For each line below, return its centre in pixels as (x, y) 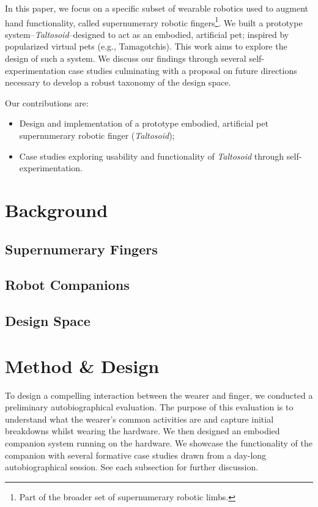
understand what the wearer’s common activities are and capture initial (139, 419)
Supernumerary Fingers (81, 249)
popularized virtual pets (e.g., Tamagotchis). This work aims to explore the (146, 46)
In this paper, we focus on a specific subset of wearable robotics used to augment (157, 8)
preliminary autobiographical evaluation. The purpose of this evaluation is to (149, 407)
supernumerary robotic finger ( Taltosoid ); (97, 135)
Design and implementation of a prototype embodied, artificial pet (144, 123)
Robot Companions (67, 285)
